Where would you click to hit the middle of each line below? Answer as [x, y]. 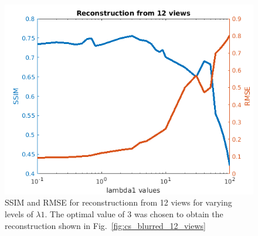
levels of [19, 213]
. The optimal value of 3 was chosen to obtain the [134, 213]
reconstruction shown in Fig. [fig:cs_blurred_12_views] [105, 225]
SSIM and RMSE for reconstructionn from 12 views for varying [118, 202]
